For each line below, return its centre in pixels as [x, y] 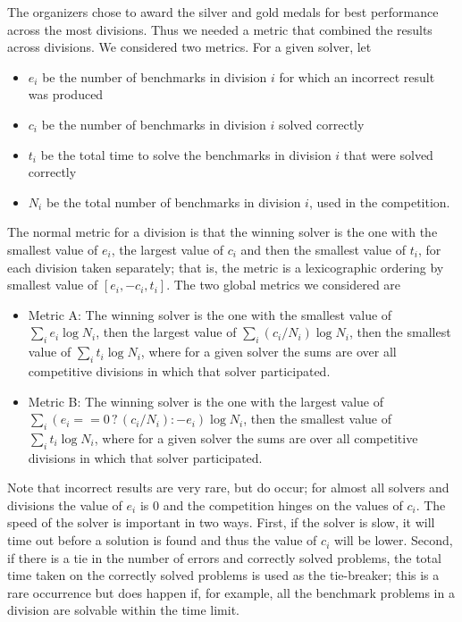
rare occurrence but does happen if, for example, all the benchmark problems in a [231, 592]
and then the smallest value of [323, 249]
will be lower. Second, [393, 540]
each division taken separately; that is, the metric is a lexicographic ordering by [226, 267]
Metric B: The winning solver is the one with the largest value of [206, 401]
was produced [66, 94]
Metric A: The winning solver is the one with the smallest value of [210, 314]
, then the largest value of [166, 332]
